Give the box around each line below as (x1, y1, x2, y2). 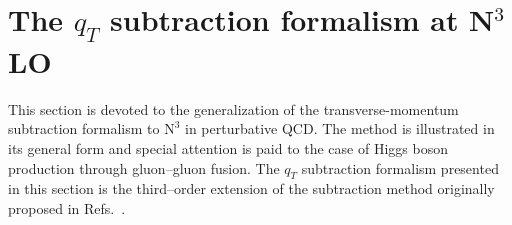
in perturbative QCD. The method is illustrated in (185, 118, 495, 139)
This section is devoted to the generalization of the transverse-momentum (8, 98, 459, 119)
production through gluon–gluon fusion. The (8, 157, 280, 178)
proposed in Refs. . (8, 197, 126, 218)
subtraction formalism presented (301, 157, 499, 178)
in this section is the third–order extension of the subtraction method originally (8, 178, 495, 199)
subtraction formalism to (8, 118, 160, 139)
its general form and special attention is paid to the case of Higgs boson (8, 137, 448, 158)
